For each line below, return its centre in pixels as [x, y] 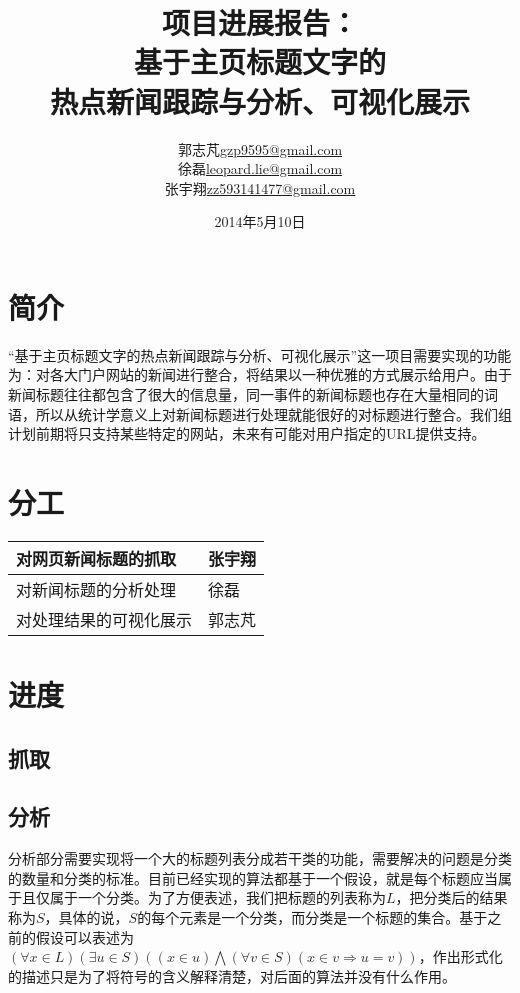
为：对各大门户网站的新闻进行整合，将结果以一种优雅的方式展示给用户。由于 [260, 374]
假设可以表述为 [84, 936]
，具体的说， [86, 917]
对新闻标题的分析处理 [96, 589]
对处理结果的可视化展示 [104, 619]
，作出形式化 [460, 956]
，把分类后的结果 [451, 897]
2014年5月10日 [260, 221]
